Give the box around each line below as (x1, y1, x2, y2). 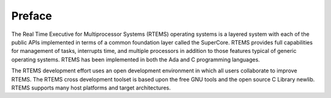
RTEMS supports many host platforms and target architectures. (11, 84, 171, 91)
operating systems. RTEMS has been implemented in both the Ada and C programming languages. (11, 55, 261, 63)
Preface (11, 9, 52, 23)
